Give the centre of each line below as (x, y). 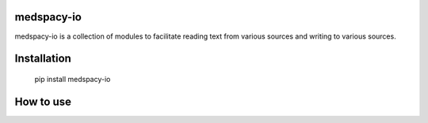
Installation (43, 59)
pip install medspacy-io (73, 79)
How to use (43, 101)
